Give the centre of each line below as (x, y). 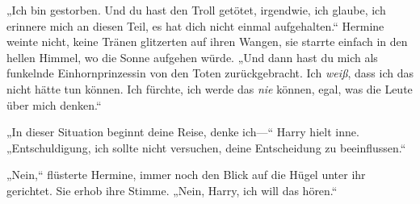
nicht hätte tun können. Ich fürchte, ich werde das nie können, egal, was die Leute (210, 88)
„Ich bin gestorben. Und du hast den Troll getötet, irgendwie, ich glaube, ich (196, 10)
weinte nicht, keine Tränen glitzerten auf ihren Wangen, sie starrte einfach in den (207, 42)
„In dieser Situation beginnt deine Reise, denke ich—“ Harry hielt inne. (183, 132)
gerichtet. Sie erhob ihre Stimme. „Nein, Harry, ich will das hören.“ (172, 190)
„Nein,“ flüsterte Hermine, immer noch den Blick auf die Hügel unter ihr (186, 175)
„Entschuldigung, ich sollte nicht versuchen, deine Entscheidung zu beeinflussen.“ (206, 147)
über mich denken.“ (54, 104)
